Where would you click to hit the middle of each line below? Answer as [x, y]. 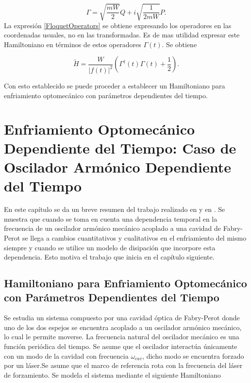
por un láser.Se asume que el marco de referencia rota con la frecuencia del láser [123, 365]
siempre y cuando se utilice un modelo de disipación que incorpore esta [110, 247]
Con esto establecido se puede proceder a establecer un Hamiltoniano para [115, 86]
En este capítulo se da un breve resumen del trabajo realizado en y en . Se [115, 209]
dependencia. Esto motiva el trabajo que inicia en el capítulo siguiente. [109, 257]
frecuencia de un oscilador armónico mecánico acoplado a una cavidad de [113, 228]
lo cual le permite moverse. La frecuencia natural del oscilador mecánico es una [122, 337]
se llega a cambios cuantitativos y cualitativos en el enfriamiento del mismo [134, 237]
